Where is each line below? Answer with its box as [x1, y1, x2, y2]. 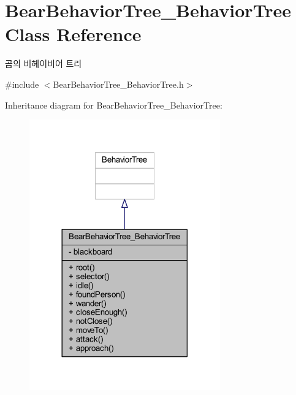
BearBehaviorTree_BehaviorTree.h [53, 77, 184, 90]
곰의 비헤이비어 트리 [5, 57, 82, 70]
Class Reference [5, 21, 142, 47]
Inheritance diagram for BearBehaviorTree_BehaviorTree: [5, 98, 222, 111]
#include [5, 77, 39, 90]
